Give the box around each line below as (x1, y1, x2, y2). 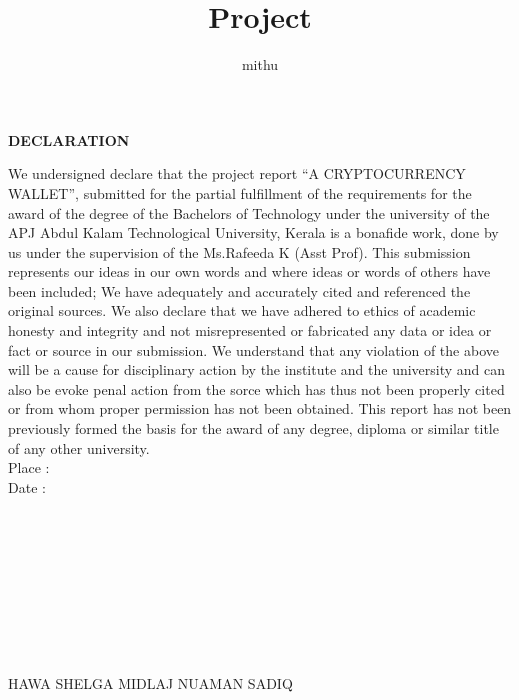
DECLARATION (8, 129, 130, 150)
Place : (8, 457, 50, 478)
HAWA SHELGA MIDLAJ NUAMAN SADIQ (8, 672, 293, 693)
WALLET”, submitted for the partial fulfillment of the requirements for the (8, 182, 472, 203)
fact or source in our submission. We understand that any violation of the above (8, 339, 499, 360)
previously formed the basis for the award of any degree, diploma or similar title (8, 418, 499, 439)
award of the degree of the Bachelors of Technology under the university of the (8, 202, 490, 223)
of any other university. (8, 437, 150, 458)
